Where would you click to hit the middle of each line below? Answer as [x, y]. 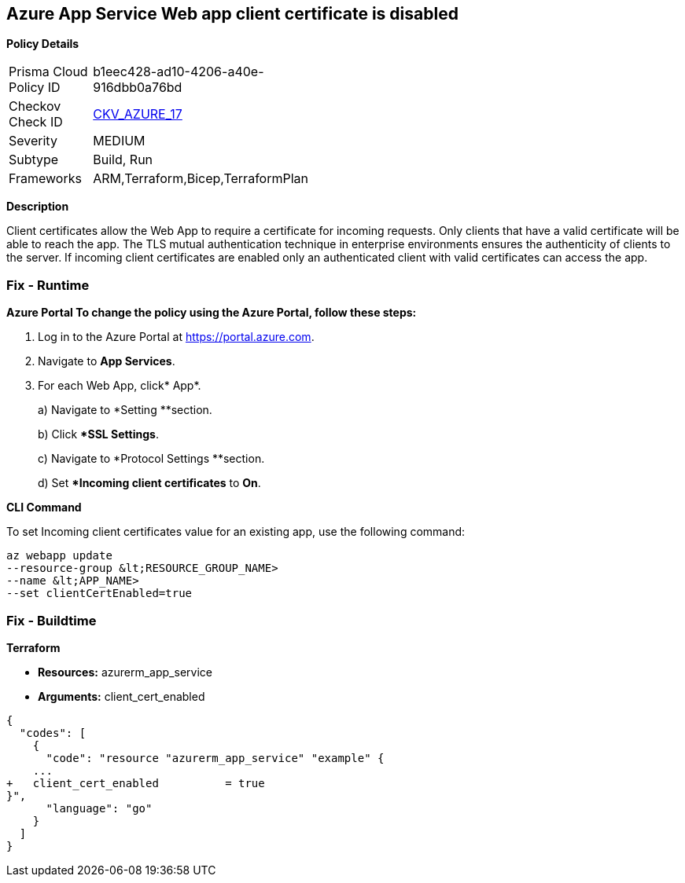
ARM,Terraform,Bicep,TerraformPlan [201, 179]
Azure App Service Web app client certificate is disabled [232, 14]
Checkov [35, 106]
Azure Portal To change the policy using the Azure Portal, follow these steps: [212, 313]
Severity [33, 141]
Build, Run [123, 160]
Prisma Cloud [48, 72]
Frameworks [45, 179]
